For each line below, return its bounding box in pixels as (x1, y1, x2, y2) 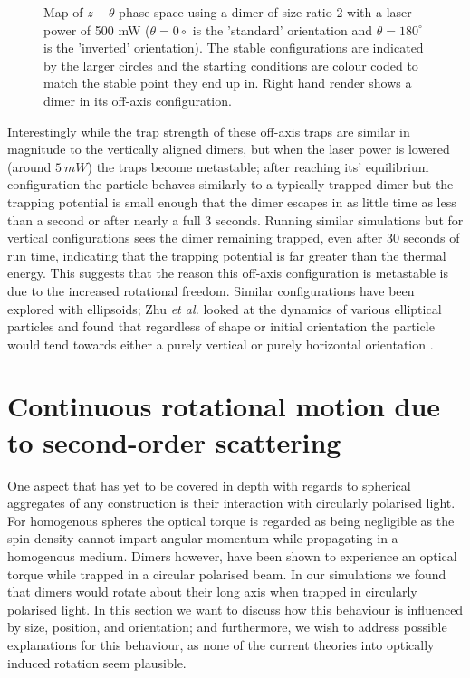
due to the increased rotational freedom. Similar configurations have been (7, 281, 415, 300)
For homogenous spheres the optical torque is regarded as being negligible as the (7, 511, 455, 530)
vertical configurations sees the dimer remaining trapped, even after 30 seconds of (7, 228, 460, 247)
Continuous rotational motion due (7, 387, 441, 425)
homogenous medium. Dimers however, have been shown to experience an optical (7, 546, 457, 565)
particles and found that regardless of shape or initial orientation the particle (7, 317, 435, 336)
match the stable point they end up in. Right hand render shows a (43, 73, 412, 92)
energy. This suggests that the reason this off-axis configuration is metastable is (7, 263, 448, 282)
